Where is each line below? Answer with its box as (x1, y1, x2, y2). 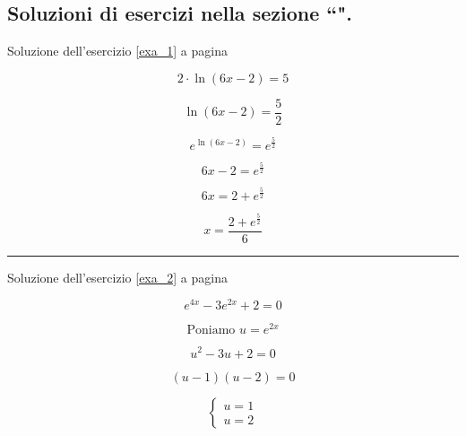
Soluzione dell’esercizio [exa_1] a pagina (7, 41, 228, 60)
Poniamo (186, 324, 236, 337)
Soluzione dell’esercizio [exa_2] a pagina (7, 267, 228, 286)
